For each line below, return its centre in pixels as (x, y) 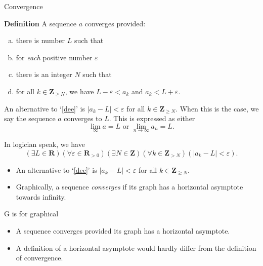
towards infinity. (41, 196)
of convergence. (39, 258)
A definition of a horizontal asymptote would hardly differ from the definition (136, 248)
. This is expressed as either (152, 118)
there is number (40, 40)
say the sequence (30, 118)
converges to (83, 118)
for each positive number (54, 57)
